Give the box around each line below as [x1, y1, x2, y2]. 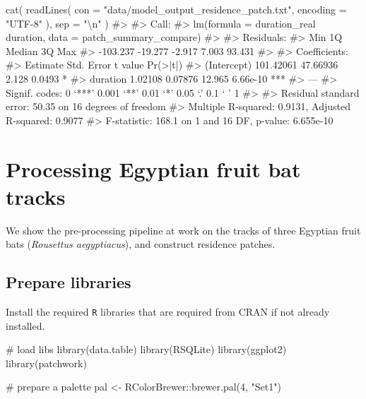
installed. [6, 318, 45, 333]
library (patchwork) [6, 355, 87, 370]
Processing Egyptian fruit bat [6, 154, 301, 183]
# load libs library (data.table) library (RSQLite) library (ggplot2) [6, 342, 287, 357]
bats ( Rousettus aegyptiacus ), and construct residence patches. [6, 237, 276, 251]
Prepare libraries [6, 271, 131, 293]
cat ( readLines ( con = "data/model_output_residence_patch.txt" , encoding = [6, 2, 347, 16]
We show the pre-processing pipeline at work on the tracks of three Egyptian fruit [6, 222, 361, 237]
